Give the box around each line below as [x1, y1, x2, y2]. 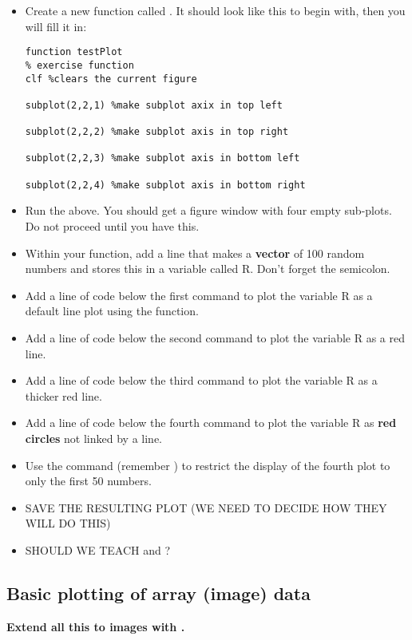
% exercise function [25, 59, 134, 71]
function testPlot [25, 46, 123, 58]
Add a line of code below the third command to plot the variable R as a [25, 372, 378, 389]
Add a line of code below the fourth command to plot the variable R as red [25, 414, 397, 431]
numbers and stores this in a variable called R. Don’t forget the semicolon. [25, 260, 390, 277]
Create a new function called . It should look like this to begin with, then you [25, 2, 406, 18]
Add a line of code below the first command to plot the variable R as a [25, 286, 373, 303]
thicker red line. [25, 387, 102, 404]
